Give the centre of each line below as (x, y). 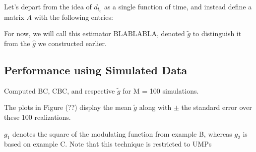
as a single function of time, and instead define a (178, 6)
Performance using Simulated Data (96, 70)
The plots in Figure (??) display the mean (68, 107)
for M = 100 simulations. (161, 90)
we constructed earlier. (72, 43)
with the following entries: (73, 17)
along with (155, 107)
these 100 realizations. (37, 117)
